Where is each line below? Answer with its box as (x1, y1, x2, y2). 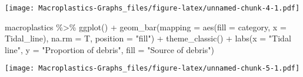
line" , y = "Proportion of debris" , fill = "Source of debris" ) (5, 43, 214, 55)
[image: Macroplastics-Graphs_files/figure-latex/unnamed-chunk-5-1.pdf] (5, 64, 300, 73)
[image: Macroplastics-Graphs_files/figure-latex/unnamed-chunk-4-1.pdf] (5, 4, 300, 12)
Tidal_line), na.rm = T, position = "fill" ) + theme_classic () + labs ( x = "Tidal (5, 32, 291, 44)
